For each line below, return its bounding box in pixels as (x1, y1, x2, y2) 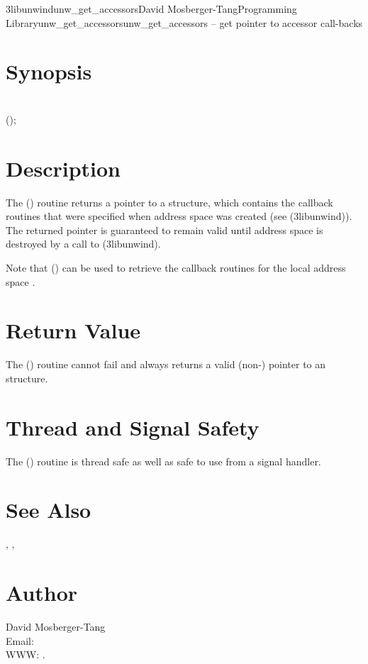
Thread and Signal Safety (6, 412, 260, 441)
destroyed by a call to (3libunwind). (6, 236, 161, 251)
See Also (6, 495, 91, 524)
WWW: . (6, 647, 45, 662)
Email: (6, 633, 34, 648)
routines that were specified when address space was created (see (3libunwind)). (6, 209, 352, 223)
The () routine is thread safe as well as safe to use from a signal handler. (6, 453, 321, 468)
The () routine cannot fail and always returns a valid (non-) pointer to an (6, 357, 326, 372)
